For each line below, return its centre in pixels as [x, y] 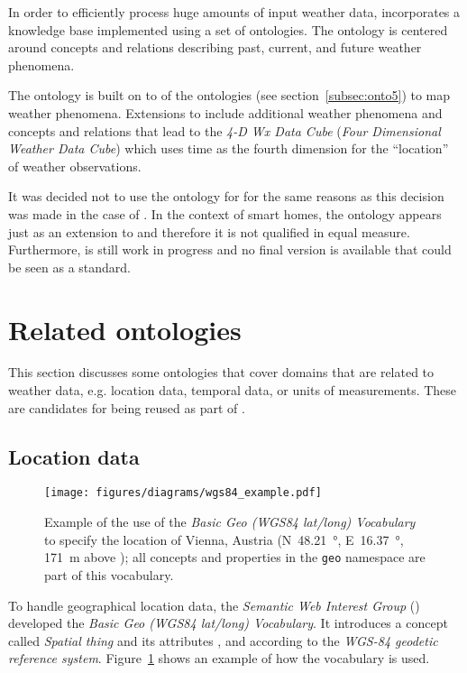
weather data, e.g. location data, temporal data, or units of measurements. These [233, 390]
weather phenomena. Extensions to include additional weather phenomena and [225, 112]
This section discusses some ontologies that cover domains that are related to [221, 372]
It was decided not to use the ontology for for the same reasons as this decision [226, 196]
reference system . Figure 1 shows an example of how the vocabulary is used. [219, 658]
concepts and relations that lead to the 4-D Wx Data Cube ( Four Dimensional [224, 130]
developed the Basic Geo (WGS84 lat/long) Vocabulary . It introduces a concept [228, 623]
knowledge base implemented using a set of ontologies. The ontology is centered [228, 29]
